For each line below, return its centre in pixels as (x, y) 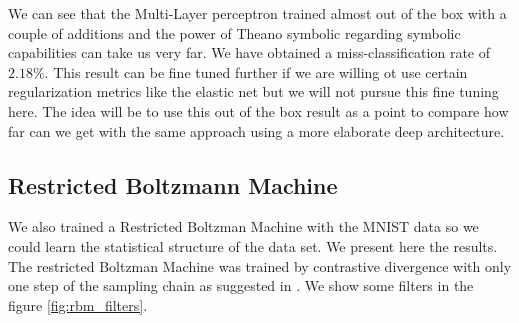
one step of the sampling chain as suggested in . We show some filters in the (241, 285)
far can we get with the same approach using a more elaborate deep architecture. (256, 130)
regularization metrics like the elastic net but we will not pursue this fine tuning (253, 91)
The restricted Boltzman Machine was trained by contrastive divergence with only (260, 265)
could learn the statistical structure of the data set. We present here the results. (253, 245)
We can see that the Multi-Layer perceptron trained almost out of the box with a (257, 13)
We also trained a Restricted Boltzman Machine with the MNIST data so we (243, 226)
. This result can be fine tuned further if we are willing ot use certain (256, 71)
